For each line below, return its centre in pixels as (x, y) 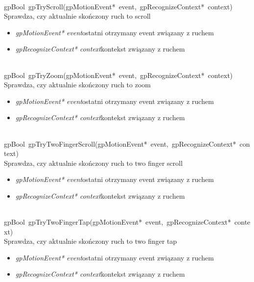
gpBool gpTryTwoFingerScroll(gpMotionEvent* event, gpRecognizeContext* (120, 143)
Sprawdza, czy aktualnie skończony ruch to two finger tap (91, 241)
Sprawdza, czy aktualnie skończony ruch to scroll (77, 16)
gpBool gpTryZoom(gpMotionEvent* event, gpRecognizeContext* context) (118, 75)
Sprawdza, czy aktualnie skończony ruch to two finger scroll (93, 163)
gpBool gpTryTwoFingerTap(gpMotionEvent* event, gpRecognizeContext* (118, 222)
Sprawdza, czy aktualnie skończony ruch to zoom (77, 85)
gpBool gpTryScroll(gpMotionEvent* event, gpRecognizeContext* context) (118, 6)
